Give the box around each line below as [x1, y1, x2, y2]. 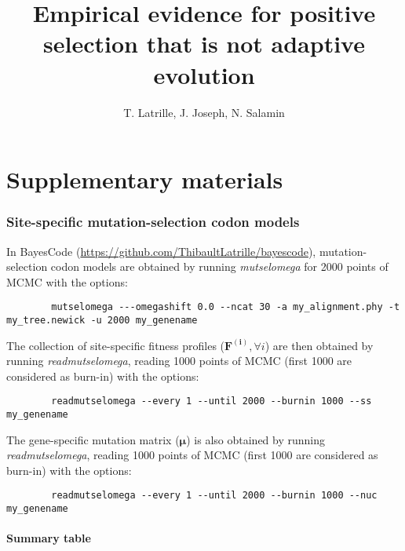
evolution [153, 58, 255, 90]
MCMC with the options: [6, 273, 128, 290]
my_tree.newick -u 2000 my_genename [6, 314, 198, 326]
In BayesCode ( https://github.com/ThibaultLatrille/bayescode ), [6, 243, 316, 259]
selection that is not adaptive [43, 27, 365, 60]
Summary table [6, 530, 91, 546]
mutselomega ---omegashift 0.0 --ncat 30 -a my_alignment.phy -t [51, 301, 400, 313]
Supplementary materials [6, 163, 283, 195]
